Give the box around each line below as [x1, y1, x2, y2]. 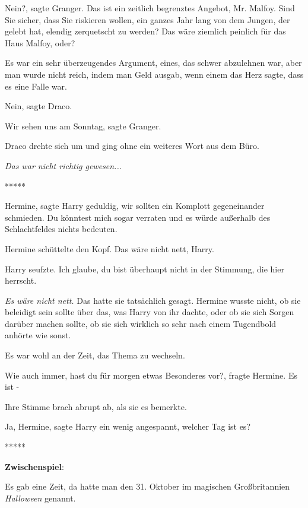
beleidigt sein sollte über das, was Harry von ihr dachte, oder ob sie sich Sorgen [5, 306, 294, 318]
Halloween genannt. [5, 491, 76, 504]
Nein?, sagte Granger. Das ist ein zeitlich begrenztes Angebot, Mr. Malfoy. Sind [5, 2, 295, 14]
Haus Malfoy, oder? [5, 36, 75, 49]
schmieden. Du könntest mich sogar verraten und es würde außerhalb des [5, 211, 271, 223]
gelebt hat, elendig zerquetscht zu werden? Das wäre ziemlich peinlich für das [5, 25, 286, 37]
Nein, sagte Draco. [5, 100, 72, 112]
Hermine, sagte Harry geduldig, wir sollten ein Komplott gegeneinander [5, 199, 265, 212]
